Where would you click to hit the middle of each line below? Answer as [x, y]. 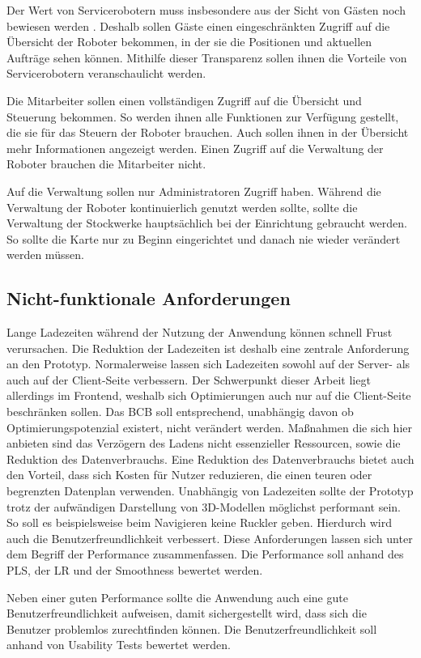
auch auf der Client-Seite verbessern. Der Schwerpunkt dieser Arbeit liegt [189, 379]
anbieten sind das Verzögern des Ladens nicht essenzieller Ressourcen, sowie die [204, 443]
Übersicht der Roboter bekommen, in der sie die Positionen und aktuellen [189, 42]
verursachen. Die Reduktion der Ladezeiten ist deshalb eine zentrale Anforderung [208, 348]
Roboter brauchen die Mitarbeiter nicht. [106, 164]
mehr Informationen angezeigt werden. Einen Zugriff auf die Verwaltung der [195, 148]
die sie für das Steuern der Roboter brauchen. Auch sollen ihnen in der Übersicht [208, 132]
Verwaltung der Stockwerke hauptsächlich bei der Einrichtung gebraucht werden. [207, 223]
